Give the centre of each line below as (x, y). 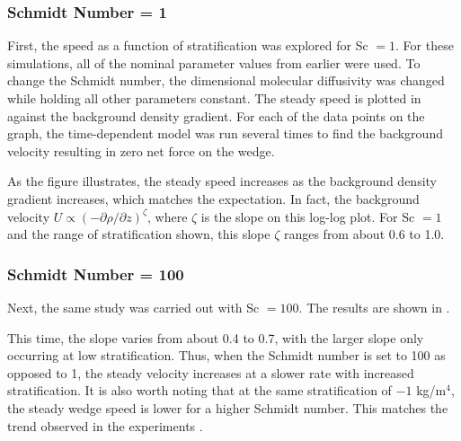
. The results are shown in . (374, 307)
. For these (425, 45)
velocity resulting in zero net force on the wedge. (141, 150)
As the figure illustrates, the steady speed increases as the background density (222, 181)
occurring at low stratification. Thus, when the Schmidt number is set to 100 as (226, 355)
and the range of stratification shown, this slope (139, 234)
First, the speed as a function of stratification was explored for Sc (188, 45)
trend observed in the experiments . (105, 425)
